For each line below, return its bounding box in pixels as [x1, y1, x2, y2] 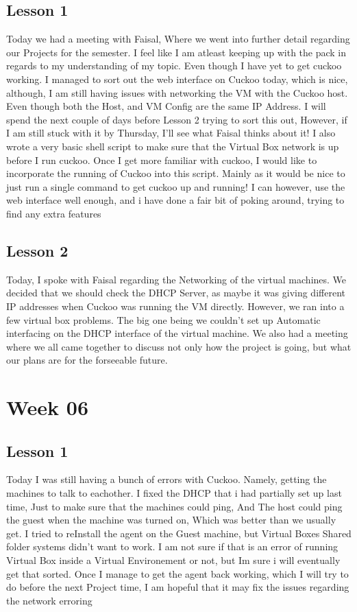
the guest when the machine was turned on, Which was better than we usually [6, 513, 336, 527]
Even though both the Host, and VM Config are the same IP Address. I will [6, 99, 326, 113]
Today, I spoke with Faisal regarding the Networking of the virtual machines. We [6, 272, 347, 286]
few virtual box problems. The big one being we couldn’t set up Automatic [6, 312, 321, 327]
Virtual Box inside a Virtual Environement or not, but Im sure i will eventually [6, 553, 341, 567]
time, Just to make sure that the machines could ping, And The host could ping [6, 499, 343, 513]
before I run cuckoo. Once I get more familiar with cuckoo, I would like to [6, 152, 317, 167]
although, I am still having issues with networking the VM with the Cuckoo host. [6, 85, 348, 99]
